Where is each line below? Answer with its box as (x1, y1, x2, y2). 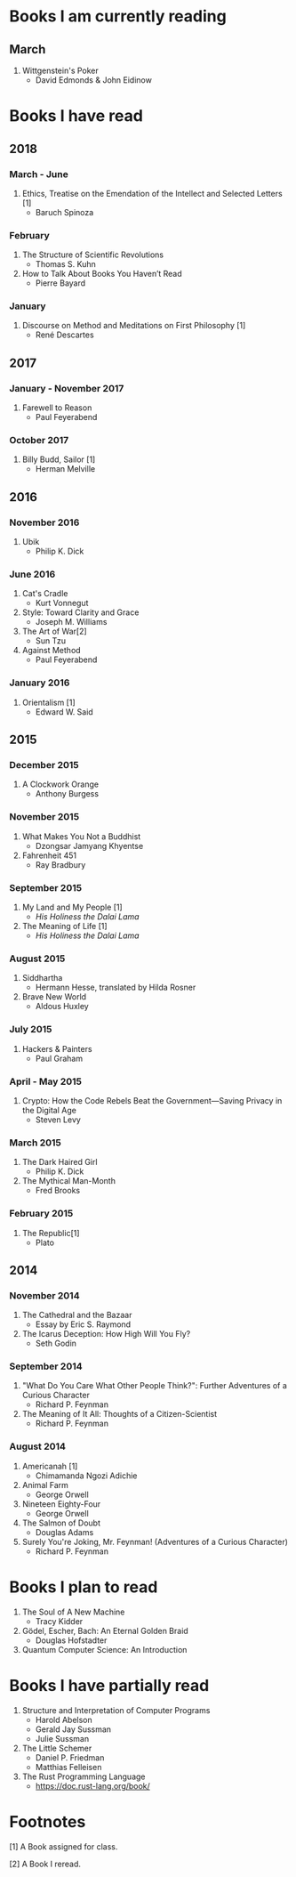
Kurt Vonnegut (35, 598, 89, 609)
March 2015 (9, 1137, 62, 1149)
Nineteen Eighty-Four (21, 1498, 101, 1509)
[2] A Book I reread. (9, 1858, 82, 1869)
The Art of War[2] (21, 626, 87, 637)
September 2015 (9, 881, 83, 894)
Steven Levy (35, 1114, 82, 1125)
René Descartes (35, 329, 95, 340)
